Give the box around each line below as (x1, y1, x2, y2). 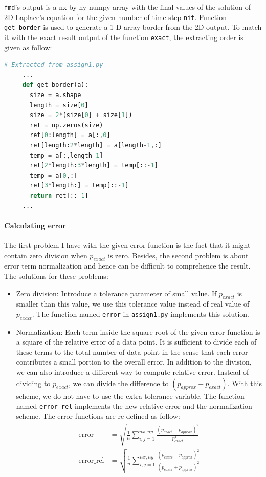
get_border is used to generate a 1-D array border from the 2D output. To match (4, 22, 262, 32)
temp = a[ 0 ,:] (30, 171, 78, 179)
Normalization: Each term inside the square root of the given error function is (16, 326, 260, 337)
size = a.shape (30, 91, 81, 99)
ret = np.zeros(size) (30, 121, 103, 129)
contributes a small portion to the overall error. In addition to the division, (16, 356, 252, 367)
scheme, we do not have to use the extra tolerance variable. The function (16, 390, 245, 401)
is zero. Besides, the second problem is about (108, 250, 249, 260)
